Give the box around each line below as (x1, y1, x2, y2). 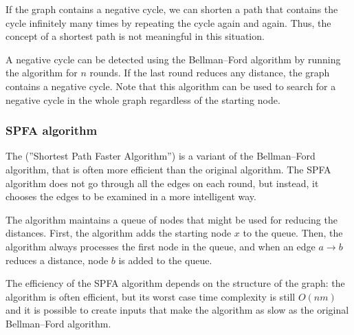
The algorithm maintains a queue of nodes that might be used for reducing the (5, 212, 338, 226)
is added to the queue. (118, 252, 212, 267)
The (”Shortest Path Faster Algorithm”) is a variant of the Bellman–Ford (5, 149, 316, 163)
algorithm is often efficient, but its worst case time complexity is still (5, 289, 296, 303)
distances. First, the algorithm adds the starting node (5, 226, 232, 240)
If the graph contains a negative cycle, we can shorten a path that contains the (5, 2, 338, 16)
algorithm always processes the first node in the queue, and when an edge (5, 239, 316, 253)
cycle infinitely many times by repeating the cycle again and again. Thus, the (5, 15, 331, 30)
